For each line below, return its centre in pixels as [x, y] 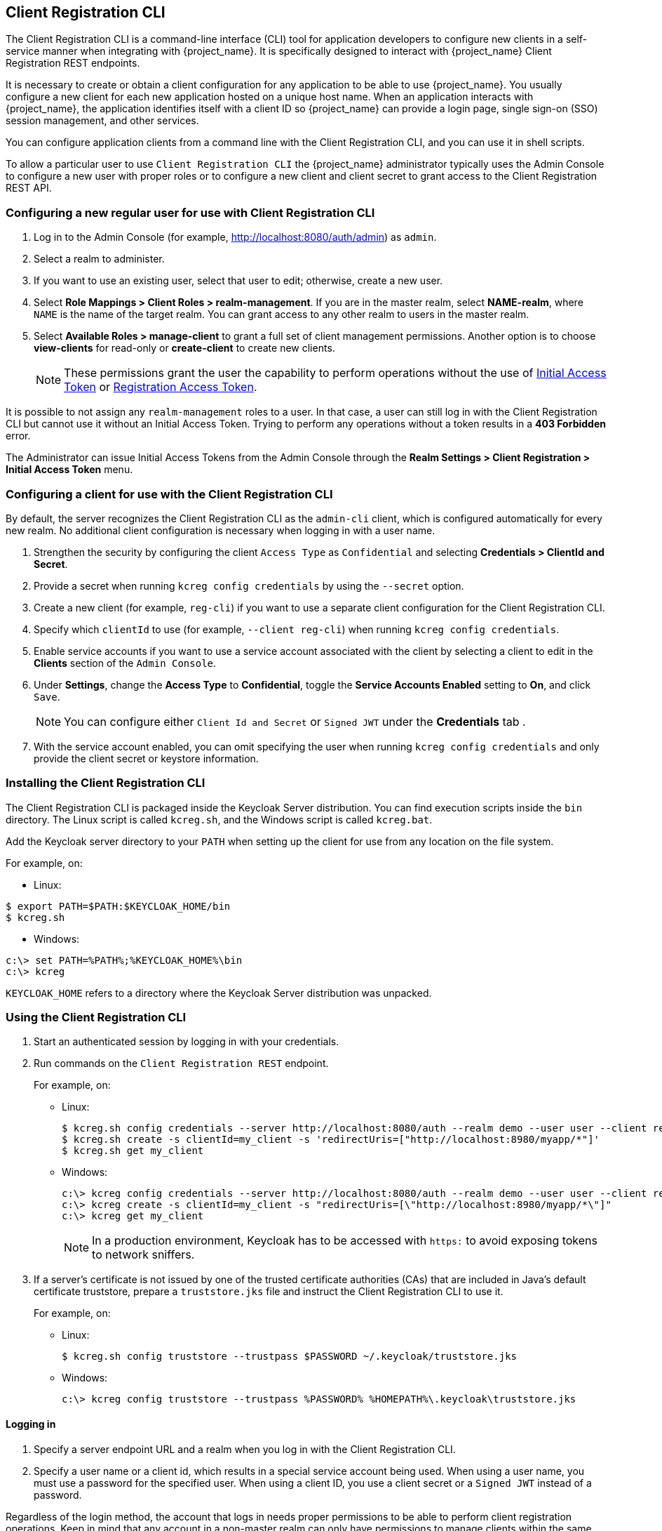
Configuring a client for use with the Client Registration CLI [169, 494]
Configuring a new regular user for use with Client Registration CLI [190, 212]
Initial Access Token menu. [69, 470]
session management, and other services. [102, 121]
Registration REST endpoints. [73, 63]
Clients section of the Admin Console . [125, 663]
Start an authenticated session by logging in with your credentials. [187, 1042]
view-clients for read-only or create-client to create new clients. [184, 348]
